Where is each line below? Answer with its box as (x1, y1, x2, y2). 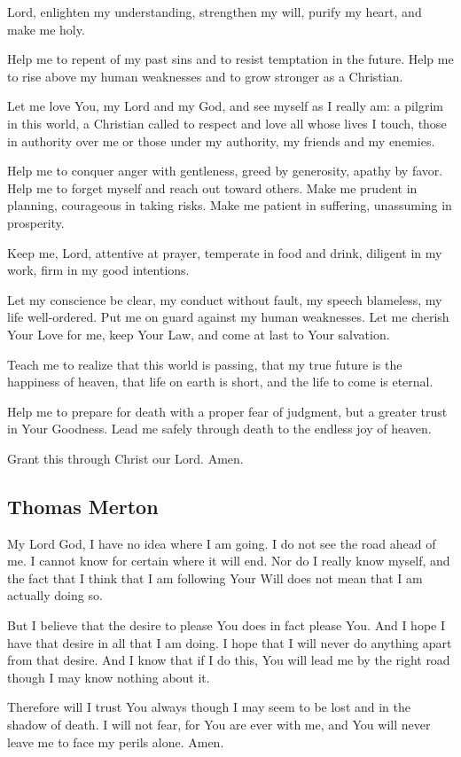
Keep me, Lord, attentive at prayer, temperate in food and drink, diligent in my (7, 243, 442, 261)
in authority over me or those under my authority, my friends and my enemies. (7, 131, 435, 150)
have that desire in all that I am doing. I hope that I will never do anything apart (7, 633, 452, 652)
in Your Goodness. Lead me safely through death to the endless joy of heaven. (7, 419, 432, 438)
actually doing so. (7, 586, 103, 605)
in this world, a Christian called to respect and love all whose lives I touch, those (7, 113, 447, 132)
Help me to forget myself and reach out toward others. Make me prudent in (7, 178, 418, 197)
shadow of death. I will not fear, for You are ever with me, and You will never (7, 715, 431, 734)
